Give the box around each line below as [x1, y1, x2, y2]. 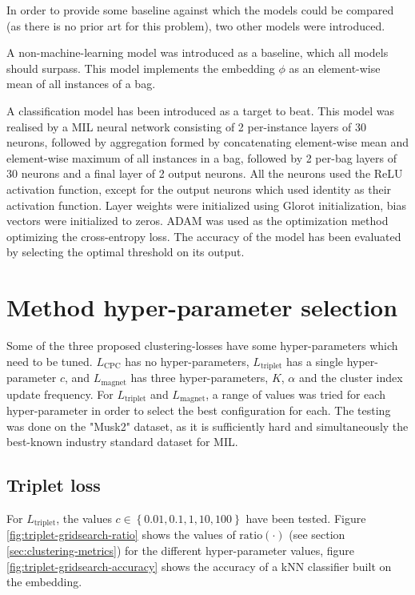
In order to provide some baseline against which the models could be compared [6, 2, 394, 18]
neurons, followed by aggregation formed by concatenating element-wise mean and [6, 134, 409, 151]
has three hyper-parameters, [130, 369, 269, 386]
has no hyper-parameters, [125, 352, 249, 369]
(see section [289, 526, 345, 543]
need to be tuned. [6, 352, 93, 369]
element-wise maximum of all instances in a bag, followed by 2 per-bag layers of [6, 149, 397, 166]
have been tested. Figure [245, 509, 366, 526]
